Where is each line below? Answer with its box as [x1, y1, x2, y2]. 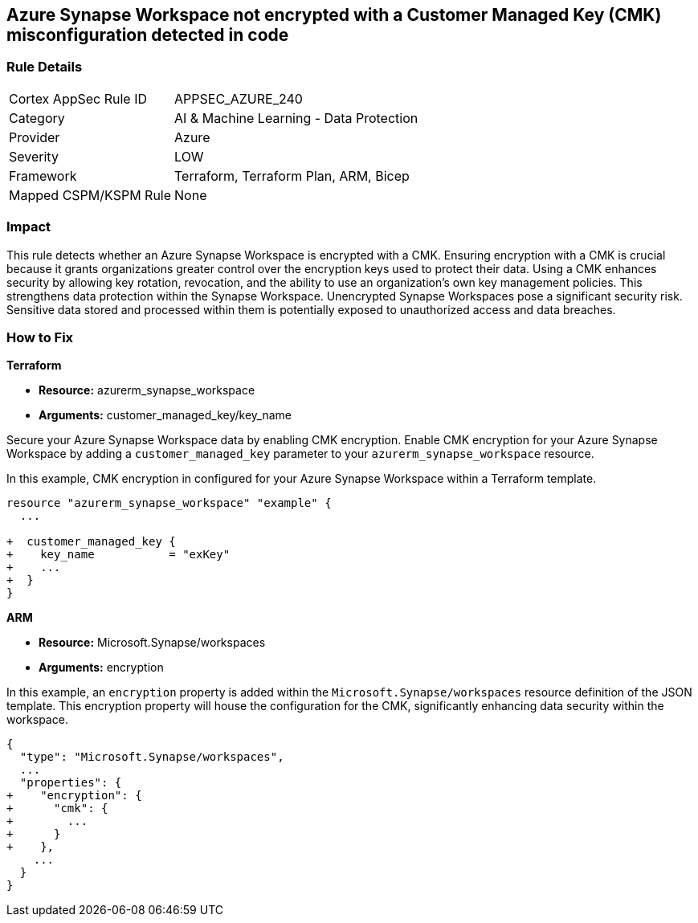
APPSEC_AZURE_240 [174, 90, 303, 107]
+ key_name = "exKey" [6, 548, 231, 562]
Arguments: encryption [39, 660, 164, 675]
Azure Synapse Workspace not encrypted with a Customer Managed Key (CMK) [6, 5, 662, 25]
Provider [9, 129, 60, 145]
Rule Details [6, 59, 83, 76]
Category [9, 109, 65, 126]
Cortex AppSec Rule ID [9, 90, 148, 107]
